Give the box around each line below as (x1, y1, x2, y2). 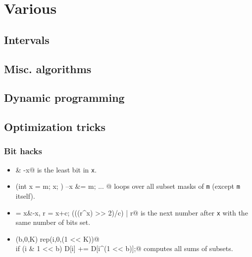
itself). (15, 191, 35, 201)
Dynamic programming (4, 90, 125, 105)
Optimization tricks (4, 119, 105, 134)
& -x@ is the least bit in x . (15, 164, 97, 174)
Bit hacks (4, 145, 42, 157)
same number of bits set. (15, 217, 91, 227)
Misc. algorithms (4, 61, 92, 76)
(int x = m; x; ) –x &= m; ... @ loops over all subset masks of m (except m (15, 181, 240, 191)
